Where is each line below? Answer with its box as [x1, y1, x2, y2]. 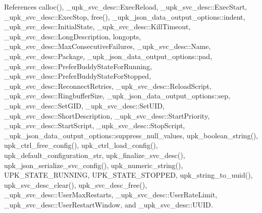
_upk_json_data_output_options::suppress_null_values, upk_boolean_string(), [4, 130, 258, 140]
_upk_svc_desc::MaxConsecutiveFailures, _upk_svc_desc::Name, [4, 41, 211, 51]
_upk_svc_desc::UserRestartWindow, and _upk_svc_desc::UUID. [4, 199, 213, 209]
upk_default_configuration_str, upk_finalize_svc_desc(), [4, 149, 185, 160]
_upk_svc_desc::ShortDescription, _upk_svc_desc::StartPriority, [4, 110, 210, 121]
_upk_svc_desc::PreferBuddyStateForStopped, [4, 71, 151, 81]
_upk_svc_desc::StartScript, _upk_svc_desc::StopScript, [4, 120, 185, 131]
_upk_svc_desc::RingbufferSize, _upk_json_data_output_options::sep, [4, 90, 230, 101]
